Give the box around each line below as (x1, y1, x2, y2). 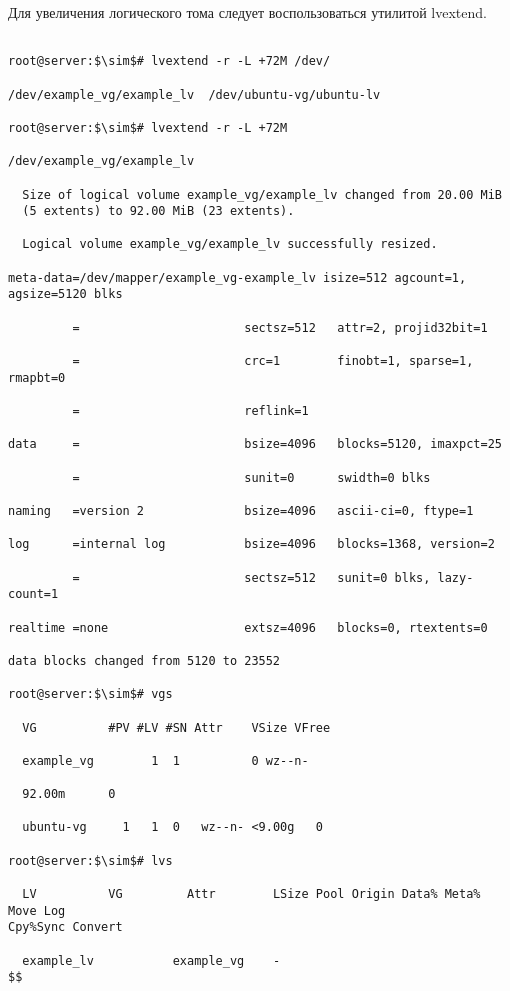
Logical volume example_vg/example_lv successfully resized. (22, 237, 438, 252)
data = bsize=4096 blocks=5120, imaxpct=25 (8, 437, 502, 452)
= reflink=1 (72, 404, 309, 419)
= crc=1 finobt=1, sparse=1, (72, 354, 474, 369)
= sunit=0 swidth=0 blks (72, 470, 431, 485)
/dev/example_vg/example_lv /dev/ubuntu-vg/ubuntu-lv (8, 87, 381, 102)
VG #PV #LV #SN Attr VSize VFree (22, 720, 331, 735)
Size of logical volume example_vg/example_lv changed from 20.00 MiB (22, 187, 502, 202)
